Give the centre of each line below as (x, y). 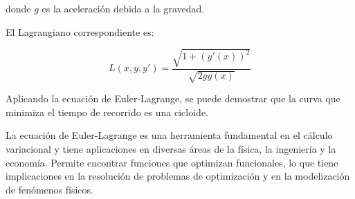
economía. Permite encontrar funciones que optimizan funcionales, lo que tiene (172, 162)
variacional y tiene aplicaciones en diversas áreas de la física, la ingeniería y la (171, 148)
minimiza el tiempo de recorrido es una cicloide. (107, 112)
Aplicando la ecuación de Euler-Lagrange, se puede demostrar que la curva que (173, 98)
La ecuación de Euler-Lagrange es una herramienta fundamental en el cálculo (169, 135)
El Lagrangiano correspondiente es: (80, 31)
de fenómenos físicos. (49, 189)
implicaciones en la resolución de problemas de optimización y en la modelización (178, 176)
